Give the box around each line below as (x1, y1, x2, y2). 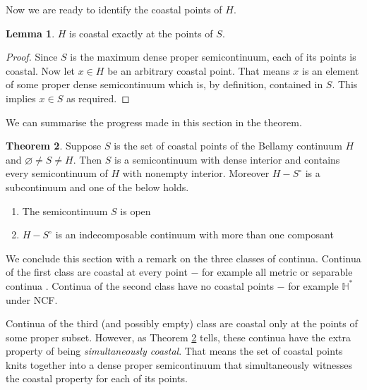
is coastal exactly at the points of (69, 25, 213, 40)
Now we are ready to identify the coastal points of (6, 2, 222, 16)
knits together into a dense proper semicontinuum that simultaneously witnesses (6, 357, 353, 372)
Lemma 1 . (6, 25, 55, 40)
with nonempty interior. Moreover (122, 166, 270, 181)
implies (6, 90, 36, 105)
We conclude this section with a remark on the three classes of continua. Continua (6, 250, 361, 265)
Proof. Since (6, 49, 58, 64)
